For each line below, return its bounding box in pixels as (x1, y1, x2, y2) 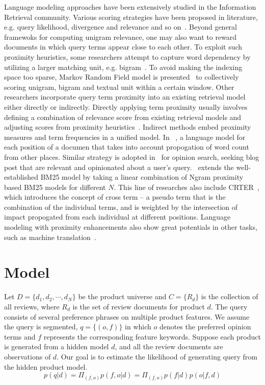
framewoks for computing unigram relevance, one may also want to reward (4, 31, 237, 42)
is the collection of (201, 291, 258, 302)
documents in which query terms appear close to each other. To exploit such (4, 41, 243, 52)
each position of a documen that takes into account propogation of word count (4, 141, 249, 152)
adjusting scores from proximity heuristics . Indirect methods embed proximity (4, 122, 251, 132)
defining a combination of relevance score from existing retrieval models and (4, 111, 242, 122)
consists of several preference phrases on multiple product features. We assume (4, 311, 250, 322)
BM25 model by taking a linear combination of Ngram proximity (40, 172, 244, 182)
